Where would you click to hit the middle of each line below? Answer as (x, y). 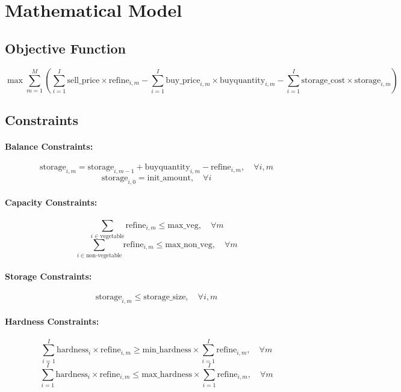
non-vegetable (104, 256)
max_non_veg (189, 244)
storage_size (165, 297)
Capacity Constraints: (51, 202)
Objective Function (66, 48)
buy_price (183, 80)
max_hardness (167, 374)
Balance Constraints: (49, 146)
